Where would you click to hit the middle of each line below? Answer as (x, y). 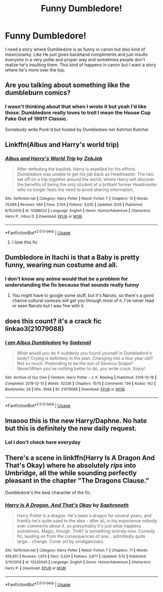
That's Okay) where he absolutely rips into (71, 465)
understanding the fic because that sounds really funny (72, 285)
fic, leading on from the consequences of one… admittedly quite (81, 536)
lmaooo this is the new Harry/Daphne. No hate (76, 421)
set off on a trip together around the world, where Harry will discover (86, 179)
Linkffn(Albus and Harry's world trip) (62, 145)
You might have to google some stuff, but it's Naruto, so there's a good (83, 296)
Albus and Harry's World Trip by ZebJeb (54, 158)
